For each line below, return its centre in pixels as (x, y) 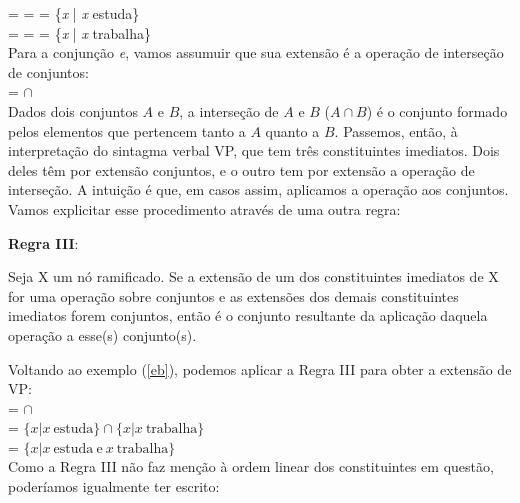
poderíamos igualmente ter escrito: (114, 486)
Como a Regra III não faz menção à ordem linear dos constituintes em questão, (251, 466)
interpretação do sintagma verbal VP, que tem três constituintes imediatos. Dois (254, 150)
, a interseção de (229, 110)
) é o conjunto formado (437, 110)
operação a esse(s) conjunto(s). (102, 334)
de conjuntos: (48, 71)
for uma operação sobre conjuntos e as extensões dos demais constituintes (233, 295)
